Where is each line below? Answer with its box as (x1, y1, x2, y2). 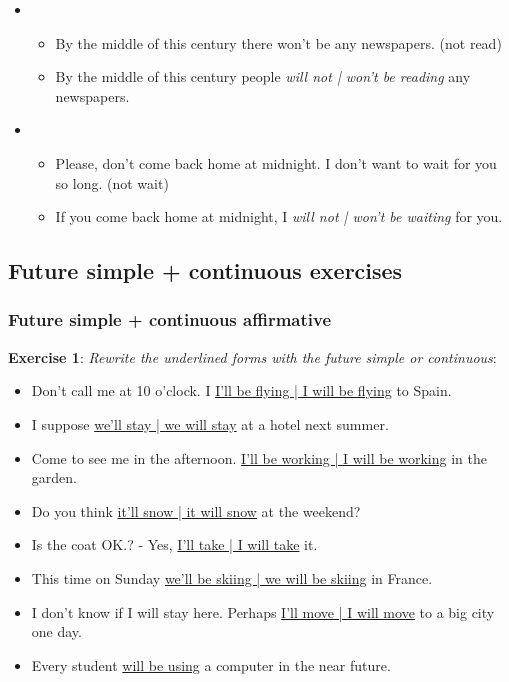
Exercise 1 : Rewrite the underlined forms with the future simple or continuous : (8, 346, 497, 367)
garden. (31, 467, 77, 488)
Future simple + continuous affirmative (8, 307, 332, 332)
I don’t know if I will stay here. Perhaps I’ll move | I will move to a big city (31, 601, 495, 622)
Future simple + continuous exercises (8, 255, 403, 286)
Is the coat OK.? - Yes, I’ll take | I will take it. (31, 534, 318, 555)
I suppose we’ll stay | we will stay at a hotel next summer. (31, 413, 389, 434)
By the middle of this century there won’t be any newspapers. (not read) (55, 32, 502, 53)
